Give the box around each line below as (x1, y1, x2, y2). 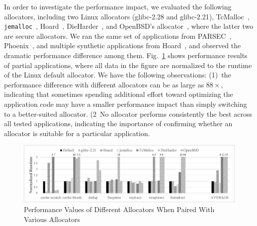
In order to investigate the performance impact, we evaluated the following (4, 1, 232, 11)
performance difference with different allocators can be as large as (4, 79, 204, 89)
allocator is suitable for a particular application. (4, 128, 150, 138)
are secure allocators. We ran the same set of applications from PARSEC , (4, 30, 232, 41)
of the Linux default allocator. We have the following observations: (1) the (4, 70, 231, 80)
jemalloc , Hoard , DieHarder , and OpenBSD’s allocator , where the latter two (4, 21, 254, 31)
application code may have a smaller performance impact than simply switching (4, 99, 247, 109)
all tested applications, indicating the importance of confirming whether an (4, 118, 233, 129)
